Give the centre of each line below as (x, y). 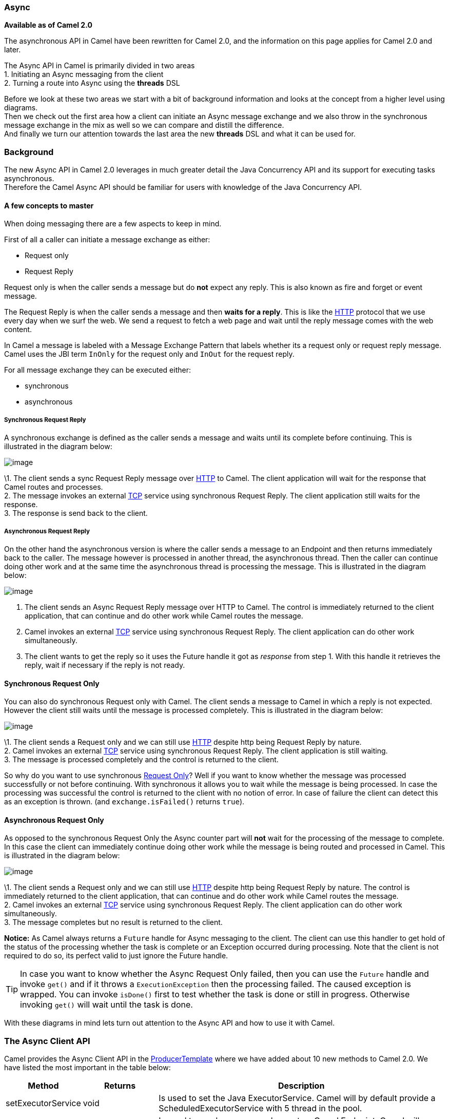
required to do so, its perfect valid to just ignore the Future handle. (116, 956)
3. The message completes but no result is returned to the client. (113, 922)
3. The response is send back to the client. (76, 513)
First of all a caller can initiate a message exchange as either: (107, 240)
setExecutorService (43, 1103)
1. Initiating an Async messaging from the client (84, 74)
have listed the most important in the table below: (87, 1068)
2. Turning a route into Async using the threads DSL (92, 83)
